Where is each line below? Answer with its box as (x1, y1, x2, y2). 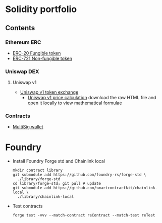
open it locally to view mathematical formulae (27, 100, 122, 106)
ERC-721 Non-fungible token (12, 55, 72, 61)
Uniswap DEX (5, 68, 39, 75)
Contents (5, 24, 35, 32)
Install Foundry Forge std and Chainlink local (12, 158, 105, 164)
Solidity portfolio (5, 4, 77, 15)
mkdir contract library (12, 168, 63, 173)
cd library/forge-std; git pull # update (12, 181, 101, 186)
